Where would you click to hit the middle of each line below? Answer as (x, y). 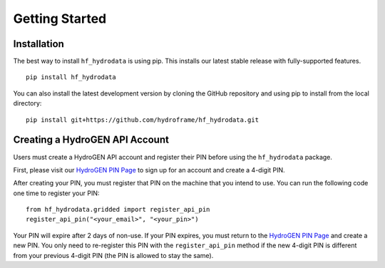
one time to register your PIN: (56, 193)
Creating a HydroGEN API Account (91, 140)
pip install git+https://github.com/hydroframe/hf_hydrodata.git (143, 120)
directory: (27, 103)
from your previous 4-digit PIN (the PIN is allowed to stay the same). (113, 255)
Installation (38, 44)
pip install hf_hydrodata (71, 77)
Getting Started (60, 19)
